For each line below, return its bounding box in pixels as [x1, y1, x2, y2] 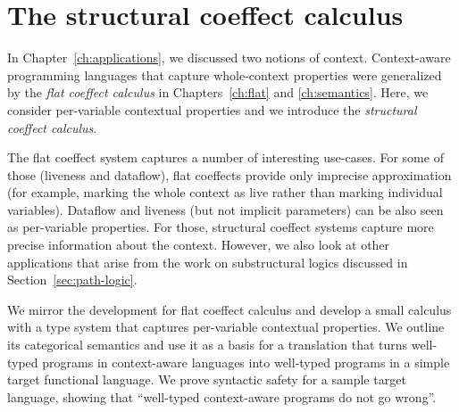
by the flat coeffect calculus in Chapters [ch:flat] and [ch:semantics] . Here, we [7, 83, 429, 102]
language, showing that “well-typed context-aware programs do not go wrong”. [7, 387, 437, 406]
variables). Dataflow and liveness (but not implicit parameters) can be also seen [7, 200, 444, 218]
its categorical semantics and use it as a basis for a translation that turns [7, 335, 408, 354]
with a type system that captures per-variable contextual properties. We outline [7, 317, 445, 336]
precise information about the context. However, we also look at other [7, 235, 390, 254]
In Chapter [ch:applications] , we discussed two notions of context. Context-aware [7, 48, 451, 67]
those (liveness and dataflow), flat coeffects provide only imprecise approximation [7, 165, 452, 184]
